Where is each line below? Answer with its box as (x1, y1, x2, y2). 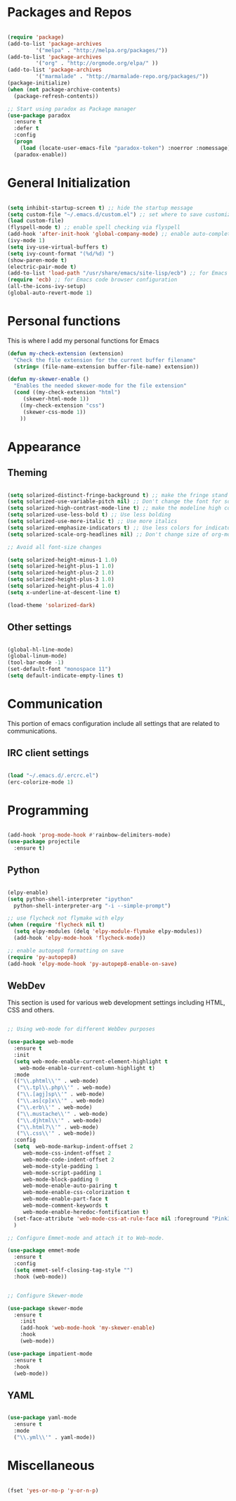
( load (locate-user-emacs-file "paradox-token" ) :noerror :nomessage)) (20, 144, 234, 151)
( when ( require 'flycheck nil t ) (7, 922, 105, 929)
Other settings (7, 621, 72, 634)
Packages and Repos (7, 4, 132, 20)
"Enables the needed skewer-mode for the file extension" (13, 382, 188, 389)
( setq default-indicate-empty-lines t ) (7, 672, 124, 679)
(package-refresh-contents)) (13, 92, 99, 99)
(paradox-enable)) (13, 151, 68, 158)
